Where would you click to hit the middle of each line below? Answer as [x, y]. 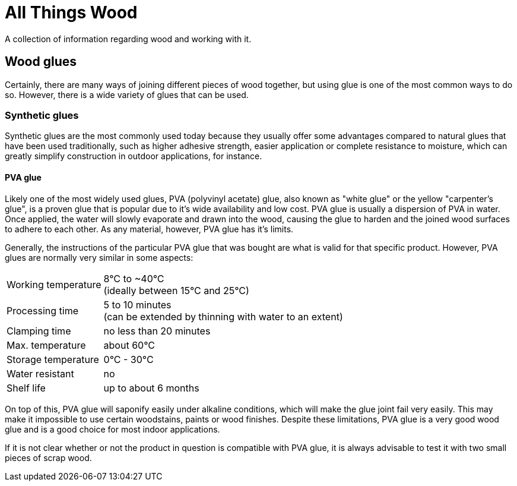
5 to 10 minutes [137, 304]
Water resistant [40, 373]
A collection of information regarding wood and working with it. [128, 39]
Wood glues [41, 62]
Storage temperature [53, 359]
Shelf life [26, 388]
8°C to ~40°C [134, 278]
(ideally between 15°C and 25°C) [176, 290]
